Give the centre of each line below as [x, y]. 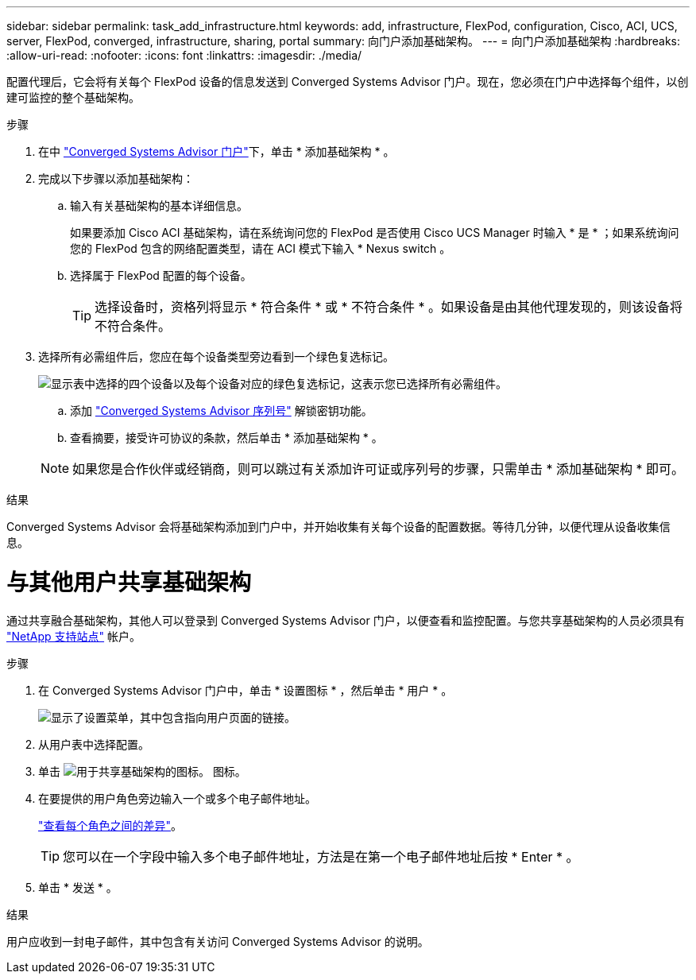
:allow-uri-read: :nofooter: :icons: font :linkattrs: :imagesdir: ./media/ [184, 55]
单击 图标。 [142, 771]
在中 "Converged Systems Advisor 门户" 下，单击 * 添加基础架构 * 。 [217, 151]
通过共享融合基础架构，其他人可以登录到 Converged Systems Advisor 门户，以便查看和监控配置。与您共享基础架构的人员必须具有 [346, 620]
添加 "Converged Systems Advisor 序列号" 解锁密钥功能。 [221, 411]
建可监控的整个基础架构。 [73, 97]
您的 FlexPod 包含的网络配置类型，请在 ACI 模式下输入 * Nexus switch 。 [261, 248]
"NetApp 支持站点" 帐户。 [74, 636]
